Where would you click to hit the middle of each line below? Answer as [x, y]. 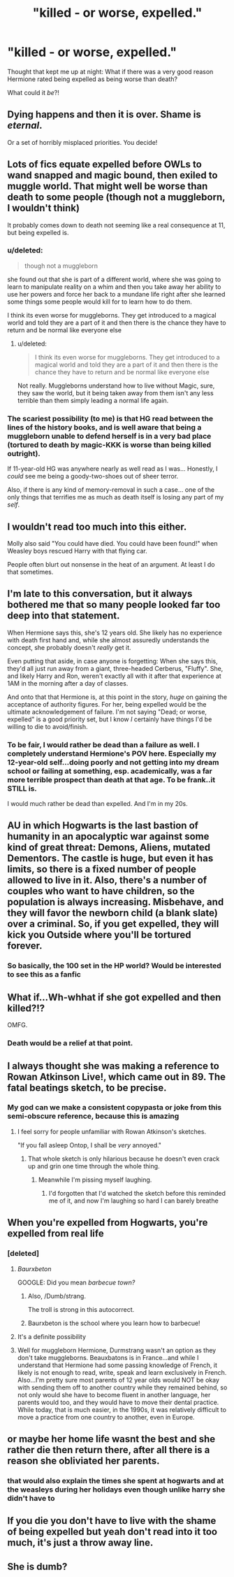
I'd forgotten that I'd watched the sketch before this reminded [137, 1193]
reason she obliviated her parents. [83, 1461]
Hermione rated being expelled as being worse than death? [93, 79]
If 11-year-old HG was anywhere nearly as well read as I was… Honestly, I [112, 469]
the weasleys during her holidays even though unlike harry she [116, 1490]
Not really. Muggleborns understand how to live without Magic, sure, [116, 386]
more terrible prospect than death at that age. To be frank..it [111, 779]
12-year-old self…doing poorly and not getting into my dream [113, 762]
